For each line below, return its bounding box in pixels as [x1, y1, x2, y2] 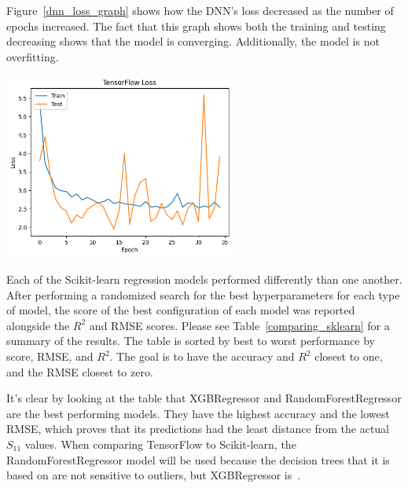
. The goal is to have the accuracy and [109, 348, 295, 365]
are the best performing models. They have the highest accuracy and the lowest [6, 405, 390, 421]
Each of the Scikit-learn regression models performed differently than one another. [6, 271, 402, 288]
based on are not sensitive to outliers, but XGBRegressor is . [6, 467, 301, 483]
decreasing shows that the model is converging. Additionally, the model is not [6, 33, 380, 50]
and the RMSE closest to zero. [6, 363, 153, 380]
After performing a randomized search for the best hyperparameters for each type [6, 286, 400, 303]
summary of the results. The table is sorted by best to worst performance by [6, 332, 375, 349]
